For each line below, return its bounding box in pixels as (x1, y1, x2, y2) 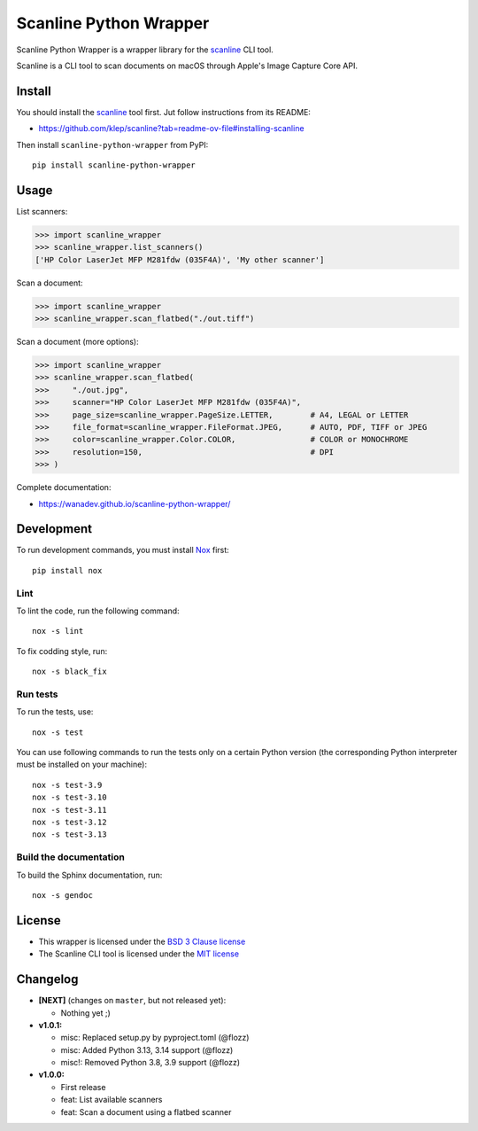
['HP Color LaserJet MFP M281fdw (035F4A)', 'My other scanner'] (35, 254, 325, 265)
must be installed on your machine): (16, 759, 148, 770)
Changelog (16, 971, 79, 987)
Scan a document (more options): (16, 337, 139, 347)
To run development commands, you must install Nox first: (16, 545, 229, 556)
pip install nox (32, 565, 103, 575)
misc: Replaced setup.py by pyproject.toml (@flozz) (60, 1033, 250, 1043)
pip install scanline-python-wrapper (32, 160, 197, 170)
